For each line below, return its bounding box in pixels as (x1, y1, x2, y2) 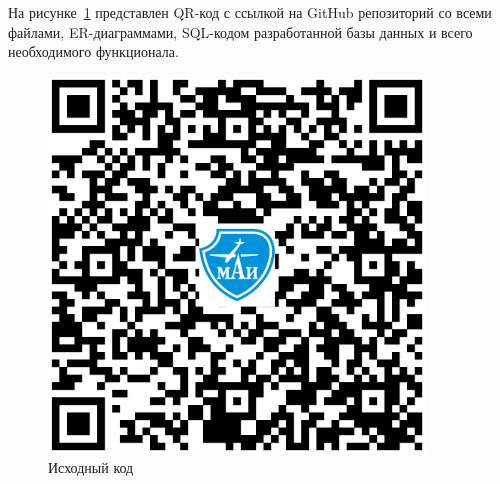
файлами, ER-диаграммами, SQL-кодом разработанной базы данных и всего (8, 21, 473, 42)
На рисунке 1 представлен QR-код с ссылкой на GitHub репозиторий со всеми (8, 2, 492, 22)
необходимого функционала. (8, 41, 179, 62)
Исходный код (48, 457, 134, 478)
